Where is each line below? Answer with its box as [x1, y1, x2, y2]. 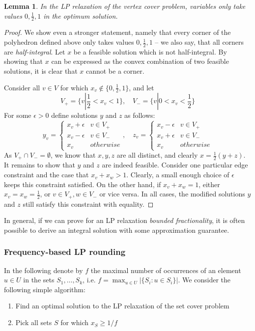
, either [198, 179, 220, 189]
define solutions [51, 110, 98, 120]
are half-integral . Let [4, 46, 65, 56]
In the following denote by [4, 265, 83, 275]
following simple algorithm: [4, 284, 85, 294]
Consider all [4, 82, 40, 92]
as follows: [124, 110, 155, 120]
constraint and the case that [4, 169, 89, 180]
